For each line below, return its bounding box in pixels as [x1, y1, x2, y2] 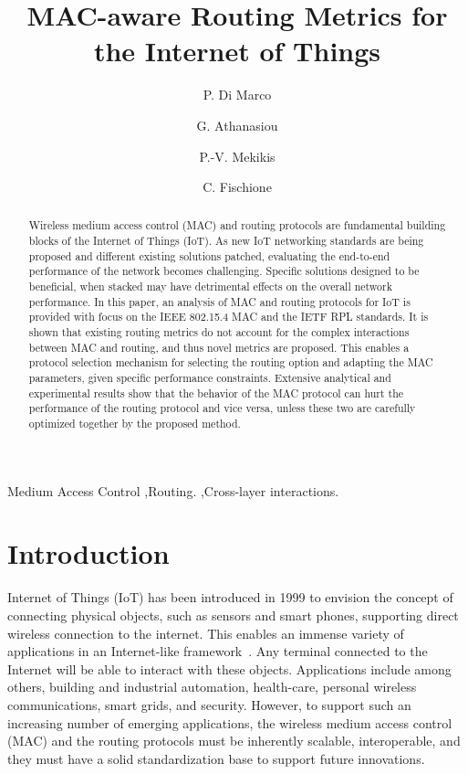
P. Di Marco [203, 85, 272, 104]
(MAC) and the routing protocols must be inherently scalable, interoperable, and [7, 731, 461, 750]
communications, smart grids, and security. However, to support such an [7, 694, 411, 714]
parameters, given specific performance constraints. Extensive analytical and [28, 370, 391, 386]
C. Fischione [203, 177, 272, 196]
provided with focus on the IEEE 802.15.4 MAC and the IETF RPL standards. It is [28, 309, 429, 324]
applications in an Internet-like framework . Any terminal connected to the [7, 641, 428, 661]
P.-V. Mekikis [199, 146, 276, 165]
